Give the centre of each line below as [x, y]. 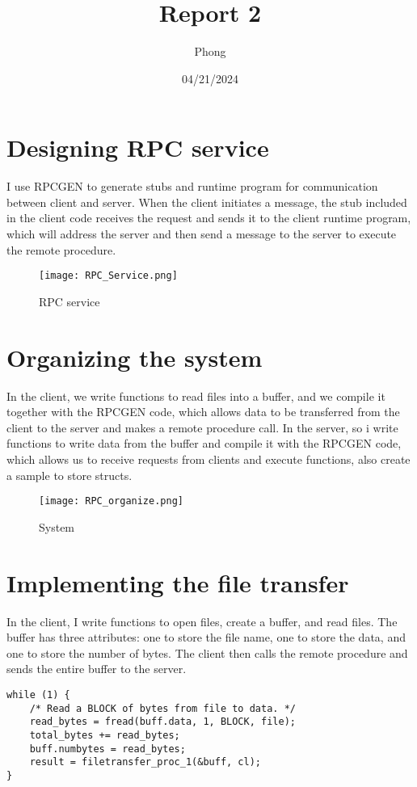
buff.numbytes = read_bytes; [107, 749]
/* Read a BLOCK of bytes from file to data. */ [162, 708]
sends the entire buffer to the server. [97, 669]
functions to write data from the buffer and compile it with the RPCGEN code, [204, 443]
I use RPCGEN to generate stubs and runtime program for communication [192, 186]
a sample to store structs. [69, 475]
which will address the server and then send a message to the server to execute [202, 234]
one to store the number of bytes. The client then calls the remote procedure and [207, 652]
